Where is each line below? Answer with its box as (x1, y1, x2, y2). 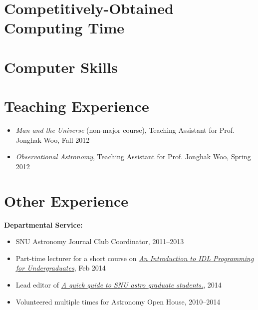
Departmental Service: (4, 219, 83, 230)
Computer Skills (4, 56, 118, 77)
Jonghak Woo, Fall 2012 (15, 134, 90, 145)
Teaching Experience (4, 96, 149, 116)
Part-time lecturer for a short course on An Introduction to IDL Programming (15, 253, 254, 263)
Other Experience (4, 190, 128, 211)
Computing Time (4, 17, 125, 38)
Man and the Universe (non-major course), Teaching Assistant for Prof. (15, 125, 235, 135)
